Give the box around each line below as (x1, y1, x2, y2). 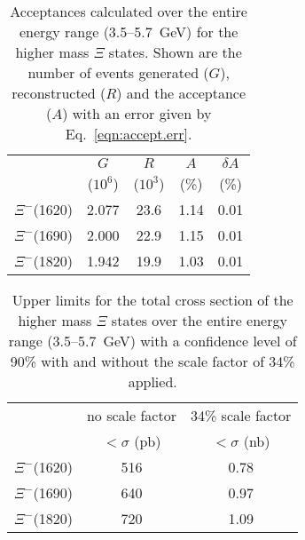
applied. (128, 371, 177, 392)
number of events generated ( (27, 62, 209, 83)
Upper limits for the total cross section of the (12, 290, 293, 310)
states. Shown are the (108, 42, 242, 62)
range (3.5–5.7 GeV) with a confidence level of (8, 330, 297, 351)
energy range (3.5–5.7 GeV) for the (19, 21, 239, 42)
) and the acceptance (116, 83, 246, 103)
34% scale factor (190, 405, 292, 425)
